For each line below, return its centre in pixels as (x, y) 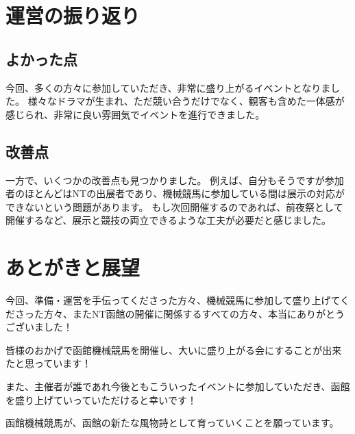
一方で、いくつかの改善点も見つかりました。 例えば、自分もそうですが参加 (175, 180)
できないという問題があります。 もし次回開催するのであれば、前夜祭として (174, 206)
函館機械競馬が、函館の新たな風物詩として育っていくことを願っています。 (172, 423)
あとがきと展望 (73, 267)
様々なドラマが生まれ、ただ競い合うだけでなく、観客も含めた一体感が (186, 101)
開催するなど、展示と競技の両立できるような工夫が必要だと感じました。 (169, 220)
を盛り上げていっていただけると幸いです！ (101, 399)
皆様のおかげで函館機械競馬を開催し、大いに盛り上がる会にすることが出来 (174, 349)
